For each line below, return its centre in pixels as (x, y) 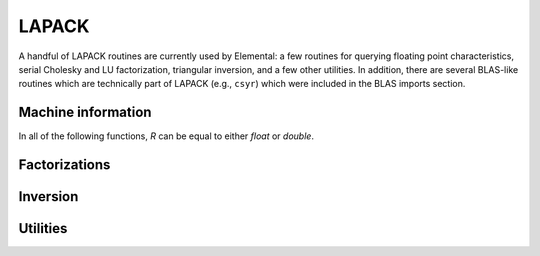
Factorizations (64, 165)
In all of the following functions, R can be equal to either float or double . (166, 136)
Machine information (85, 112)
